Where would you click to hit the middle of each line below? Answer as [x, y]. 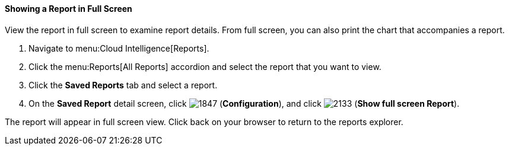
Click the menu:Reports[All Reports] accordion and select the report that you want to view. [205, 66]
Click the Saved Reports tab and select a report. [123, 85]
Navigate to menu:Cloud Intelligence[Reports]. [119, 48]
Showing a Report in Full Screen [69, 9]
